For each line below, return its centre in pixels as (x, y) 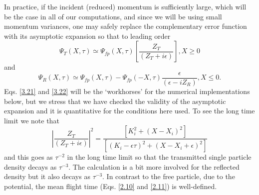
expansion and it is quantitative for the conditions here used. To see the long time (129, 111)
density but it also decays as (47, 176)
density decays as (30, 166)
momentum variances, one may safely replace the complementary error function (126, 26)
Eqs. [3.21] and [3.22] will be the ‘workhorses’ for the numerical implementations (127, 91)
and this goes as (28, 157)
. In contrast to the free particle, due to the (169, 176)
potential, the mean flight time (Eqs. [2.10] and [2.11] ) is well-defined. (111, 186)
